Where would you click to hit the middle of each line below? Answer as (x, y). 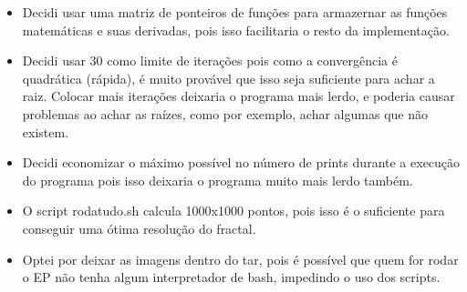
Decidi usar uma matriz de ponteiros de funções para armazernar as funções (235, 12)
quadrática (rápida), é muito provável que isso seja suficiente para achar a (228, 78)
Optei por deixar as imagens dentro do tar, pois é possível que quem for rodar (240, 259)
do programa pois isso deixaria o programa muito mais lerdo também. (218, 180)
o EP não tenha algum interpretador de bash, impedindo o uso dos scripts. (231, 277)
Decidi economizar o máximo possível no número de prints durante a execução (241, 162)
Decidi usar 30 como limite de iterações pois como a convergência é (210, 60)
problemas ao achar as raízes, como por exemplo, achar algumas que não (225, 113)
